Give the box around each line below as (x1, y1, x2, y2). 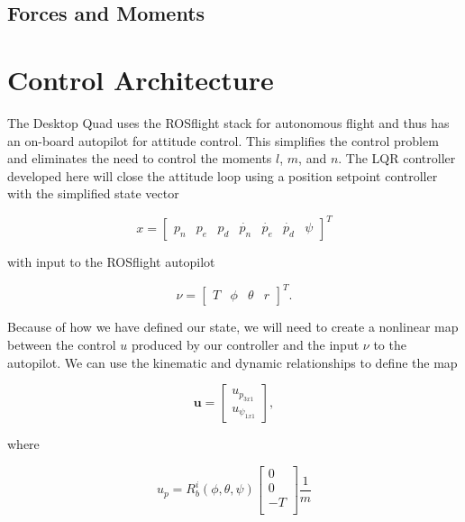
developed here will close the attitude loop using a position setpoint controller (7, 166, 438, 185)
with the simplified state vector (7, 184, 179, 203)
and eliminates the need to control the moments (7, 149, 272, 168)
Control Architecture (7, 60, 274, 97)
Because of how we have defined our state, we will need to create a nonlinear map (7, 317, 459, 336)
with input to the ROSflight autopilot (7, 252, 215, 271)
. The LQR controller (338, 149, 456, 168)
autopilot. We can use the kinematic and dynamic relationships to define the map (7, 353, 458, 371)
